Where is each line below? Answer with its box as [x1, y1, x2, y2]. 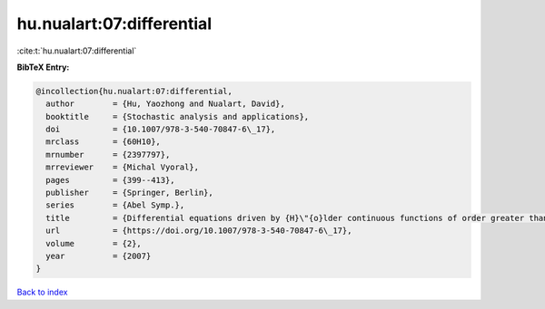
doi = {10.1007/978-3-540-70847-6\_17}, [45, 124, 276, 135]
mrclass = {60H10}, [45, 137, 161, 147]
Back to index [16, 286, 68, 298]
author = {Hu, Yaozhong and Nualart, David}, [45, 99, 285, 109]
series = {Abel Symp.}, [45, 200, 185, 210]
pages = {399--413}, [45, 175, 176, 185]
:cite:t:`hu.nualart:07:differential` [16, 45, 137, 56]
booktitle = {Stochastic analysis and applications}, [45, 111, 310, 121]
